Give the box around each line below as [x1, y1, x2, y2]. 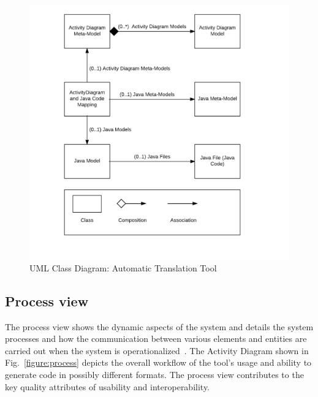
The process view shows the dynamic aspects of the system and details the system [5, 320, 314, 333]
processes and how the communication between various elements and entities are [5, 332, 307, 345]
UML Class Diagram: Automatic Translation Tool [29, 261, 217, 274]
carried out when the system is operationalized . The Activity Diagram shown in [5, 344, 309, 357]
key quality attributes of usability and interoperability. [5, 380, 210, 393]
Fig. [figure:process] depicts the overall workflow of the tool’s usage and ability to [5, 356, 312, 369]
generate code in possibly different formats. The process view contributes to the [5, 368, 304, 381]
